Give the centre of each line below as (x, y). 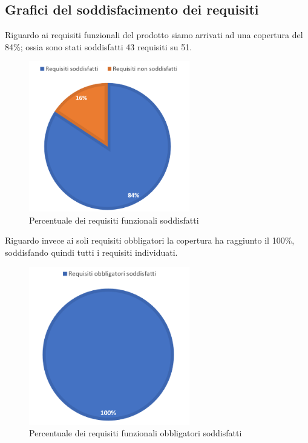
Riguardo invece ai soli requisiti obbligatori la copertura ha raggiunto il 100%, (150, 240)
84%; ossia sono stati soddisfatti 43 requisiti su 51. (99, 46)
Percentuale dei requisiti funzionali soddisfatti (114, 220)
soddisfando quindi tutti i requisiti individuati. (91, 252)
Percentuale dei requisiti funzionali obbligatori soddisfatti (136, 433)
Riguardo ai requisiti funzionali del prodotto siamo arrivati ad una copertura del (154, 35)
